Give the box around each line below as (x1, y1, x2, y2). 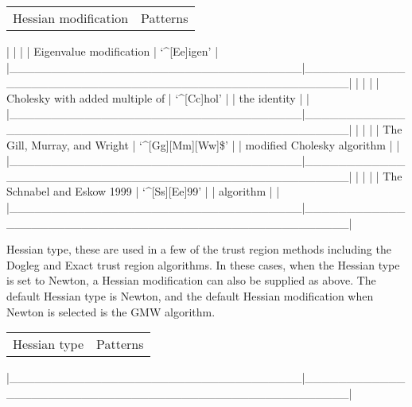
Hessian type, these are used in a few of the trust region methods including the (6, 241, 391, 258)
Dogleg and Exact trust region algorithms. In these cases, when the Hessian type (6, 256, 400, 273)
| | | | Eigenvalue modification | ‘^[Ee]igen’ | (6, 43, 219, 59)
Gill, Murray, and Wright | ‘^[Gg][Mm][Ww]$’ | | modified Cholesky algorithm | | (6, 136, 400, 153)
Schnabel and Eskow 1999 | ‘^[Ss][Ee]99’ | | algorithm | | (6, 183, 280, 200)
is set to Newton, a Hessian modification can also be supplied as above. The (6, 272, 376, 289)
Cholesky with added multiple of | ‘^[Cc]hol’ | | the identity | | (6, 89, 309, 106)
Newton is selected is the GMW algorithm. (6, 303, 216, 320)
